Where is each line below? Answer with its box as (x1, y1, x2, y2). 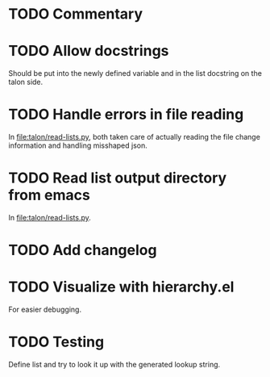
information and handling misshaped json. (8, 140, 147, 150)
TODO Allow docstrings (8, 42, 169, 61)
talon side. (8, 77, 44, 87)
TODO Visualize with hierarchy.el (8, 278, 235, 296)
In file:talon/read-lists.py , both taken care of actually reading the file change (8, 132, 260, 142)
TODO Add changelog (8, 241, 157, 259)
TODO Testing (8, 333, 105, 351)
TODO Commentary (8, 5, 143, 23)
